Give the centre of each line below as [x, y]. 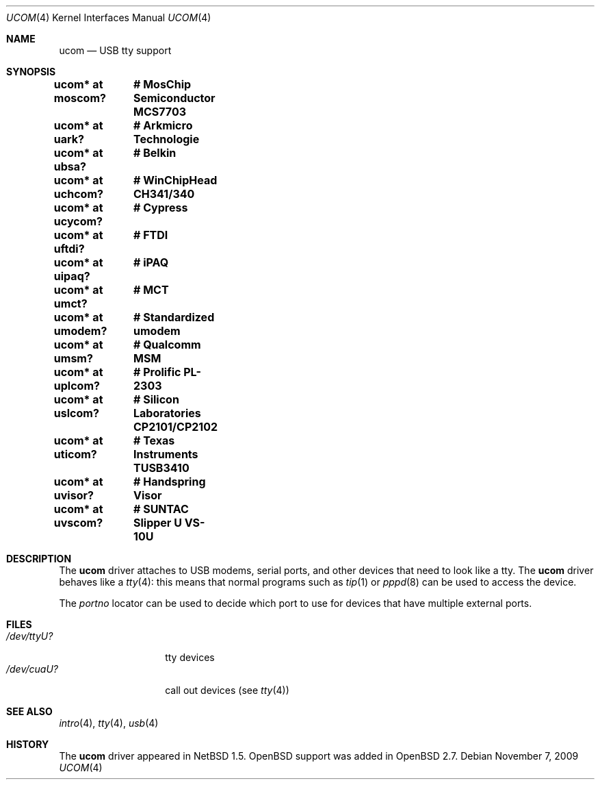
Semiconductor [174, 98]
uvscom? [78, 523]
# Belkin [155, 153]
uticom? [75, 454]
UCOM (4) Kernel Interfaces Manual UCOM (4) [109, 17]
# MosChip [162, 84]
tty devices [190, 657]
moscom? [80, 98]
